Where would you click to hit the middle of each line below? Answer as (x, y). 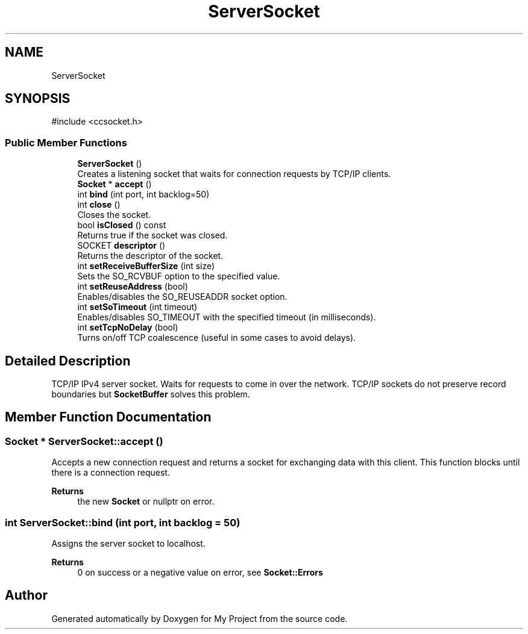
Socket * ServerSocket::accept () (84, 441)
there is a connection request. (111, 473)
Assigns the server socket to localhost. (128, 543)
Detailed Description (68, 361)
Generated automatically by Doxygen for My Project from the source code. (200, 618)
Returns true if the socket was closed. (152, 235)
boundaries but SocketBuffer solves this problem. (151, 394)
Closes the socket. (114, 215)
